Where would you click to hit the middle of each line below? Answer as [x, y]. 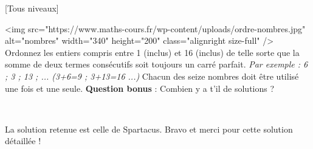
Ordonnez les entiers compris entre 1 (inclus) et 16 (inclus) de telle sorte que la [152, 52]
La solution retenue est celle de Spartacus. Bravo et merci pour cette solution [149, 129]
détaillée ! [23, 141]
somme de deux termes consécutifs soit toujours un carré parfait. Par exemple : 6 [156, 64]
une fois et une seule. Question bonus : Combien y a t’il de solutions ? [140, 88]
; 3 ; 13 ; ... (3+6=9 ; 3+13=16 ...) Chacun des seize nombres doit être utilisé [152, 76]
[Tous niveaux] [32, 8]
